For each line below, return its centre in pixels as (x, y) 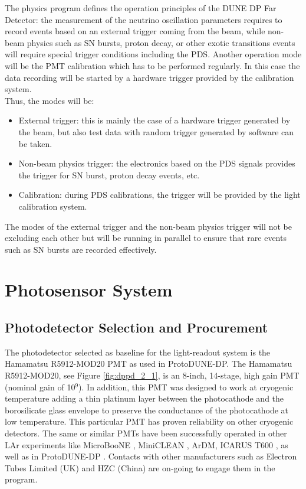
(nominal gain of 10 (40, 387)
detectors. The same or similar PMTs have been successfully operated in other (146, 433)
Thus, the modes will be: (50, 100)
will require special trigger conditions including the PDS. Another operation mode (153, 54)
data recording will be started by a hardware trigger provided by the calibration (149, 77)
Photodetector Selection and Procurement (136, 327)
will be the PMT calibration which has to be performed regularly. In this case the (152, 65)
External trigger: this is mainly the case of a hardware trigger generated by (154, 120)
